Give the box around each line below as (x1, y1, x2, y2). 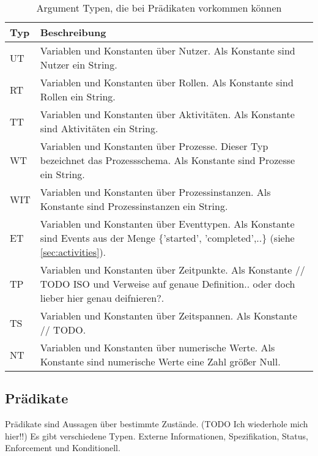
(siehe (270, 231, 295, 245)
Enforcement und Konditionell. (5, 441, 120, 454)
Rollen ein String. (40, 89, 116, 103)
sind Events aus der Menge (40, 231, 155, 245)
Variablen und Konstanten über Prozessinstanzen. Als (40, 185, 271, 199)
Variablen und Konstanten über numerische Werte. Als (40, 340, 275, 354)
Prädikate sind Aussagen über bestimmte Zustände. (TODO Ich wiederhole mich (5, 417, 308, 430)
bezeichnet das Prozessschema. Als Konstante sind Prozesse (40, 153, 295, 167)
